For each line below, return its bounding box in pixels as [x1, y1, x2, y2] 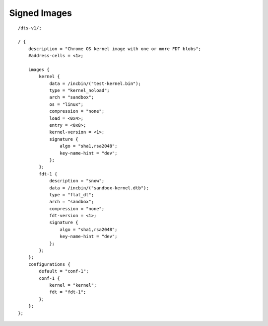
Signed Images [9, 7, 72, 18]
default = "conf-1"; [39, 268, 89, 274]
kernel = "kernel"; [49, 282, 97, 288]
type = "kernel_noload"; [49, 87, 110, 93]
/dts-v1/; [18, 25, 42, 31]
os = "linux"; [49, 101, 84, 107]
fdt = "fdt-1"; [49, 289, 86, 295]
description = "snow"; [49, 178, 105, 184]
